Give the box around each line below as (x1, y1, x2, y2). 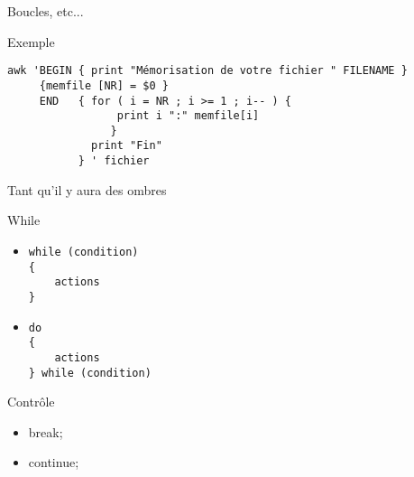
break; (28, 422, 63, 441)
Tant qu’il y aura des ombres (7, 180, 167, 199)
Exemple (7, 32, 55, 51)
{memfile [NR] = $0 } (39, 79, 169, 92)
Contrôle (7, 392, 55, 411)
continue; (28, 453, 79, 472)
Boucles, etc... (7, 2, 84, 20)
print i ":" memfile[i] (116, 109, 260, 123)
